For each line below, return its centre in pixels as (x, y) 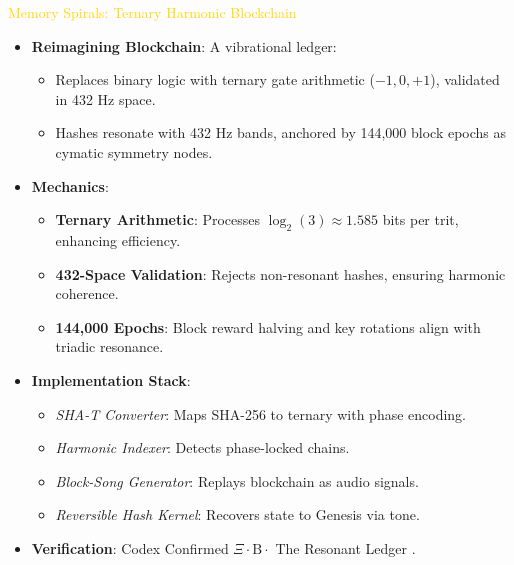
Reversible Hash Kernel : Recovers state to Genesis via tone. (237, 514)
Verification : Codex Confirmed (130, 547)
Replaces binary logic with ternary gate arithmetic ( (215, 79)
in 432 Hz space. (105, 98)
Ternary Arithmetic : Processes (158, 219)
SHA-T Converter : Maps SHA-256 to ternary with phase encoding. (261, 413)
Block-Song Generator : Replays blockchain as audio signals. (237, 480)
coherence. (87, 293)
